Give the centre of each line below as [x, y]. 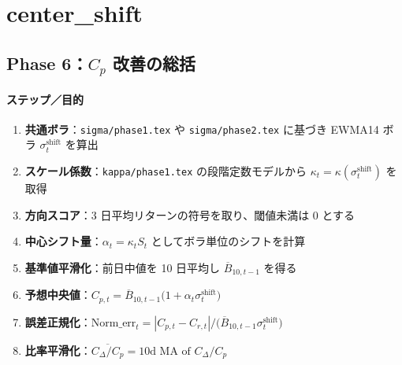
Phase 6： [47, 63]
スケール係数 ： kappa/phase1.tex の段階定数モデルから [166, 170]
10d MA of [165, 351]
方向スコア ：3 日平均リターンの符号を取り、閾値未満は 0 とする [190, 214]
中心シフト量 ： [63, 241]
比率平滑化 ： [58, 350]
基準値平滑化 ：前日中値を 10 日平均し [123, 267]
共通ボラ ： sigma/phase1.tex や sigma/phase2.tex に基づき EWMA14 [202, 129]
